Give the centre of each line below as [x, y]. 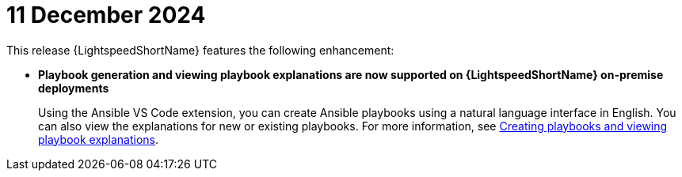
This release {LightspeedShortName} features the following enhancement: [200, 50]
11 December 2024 [106, 15]
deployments [74, 88]
